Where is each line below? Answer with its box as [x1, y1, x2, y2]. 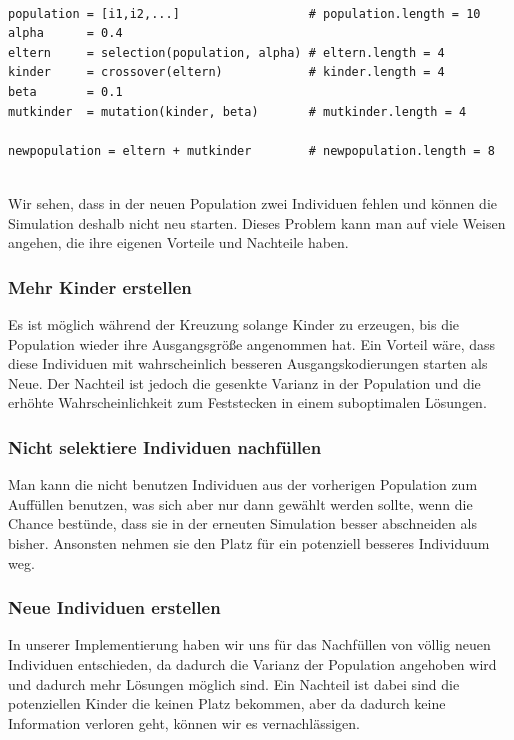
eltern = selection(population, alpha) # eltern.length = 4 [8, 45, 445, 60]
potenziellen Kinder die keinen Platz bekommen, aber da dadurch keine [8, 693, 446, 714]
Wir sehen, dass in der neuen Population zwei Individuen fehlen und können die [8, 192, 498, 213]
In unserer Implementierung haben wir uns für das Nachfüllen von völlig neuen [8, 634, 491, 655]
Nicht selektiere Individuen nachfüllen [8, 434, 322, 459]
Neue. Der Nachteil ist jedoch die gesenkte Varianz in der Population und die [8, 372, 481, 393]
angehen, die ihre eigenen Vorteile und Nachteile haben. [8, 232, 349, 253]
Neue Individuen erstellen [8, 595, 221, 620]
